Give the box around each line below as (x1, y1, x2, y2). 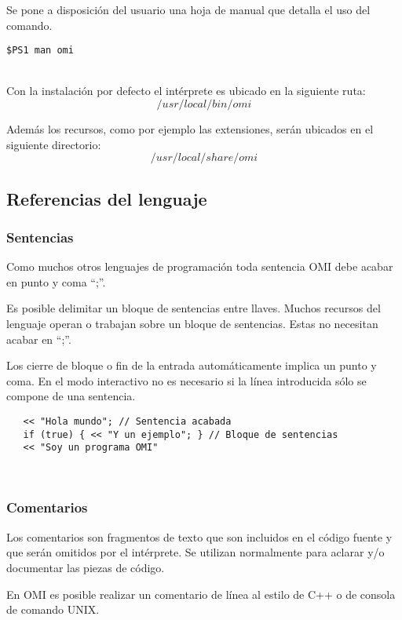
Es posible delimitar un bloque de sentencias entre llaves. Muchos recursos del (6, 300, 381, 316)
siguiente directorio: (6, 136, 101, 152)
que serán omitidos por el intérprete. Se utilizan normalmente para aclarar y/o (6, 544, 385, 560)
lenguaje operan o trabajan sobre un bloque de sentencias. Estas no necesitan (6, 315, 378, 331)
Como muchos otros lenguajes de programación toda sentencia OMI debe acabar (6, 258, 393, 275)
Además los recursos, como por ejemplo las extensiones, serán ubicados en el (6, 121, 374, 137)
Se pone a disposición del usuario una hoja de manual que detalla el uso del (6, 2, 371, 17)
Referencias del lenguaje (6, 186, 207, 210)
